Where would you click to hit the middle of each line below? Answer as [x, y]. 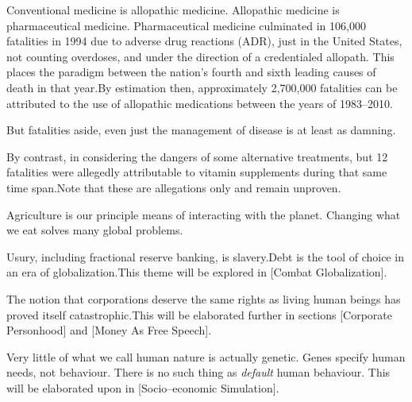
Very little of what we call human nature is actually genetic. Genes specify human [206, 356]
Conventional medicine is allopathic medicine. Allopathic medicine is [173, 10]
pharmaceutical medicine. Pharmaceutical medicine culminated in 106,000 [186, 25]
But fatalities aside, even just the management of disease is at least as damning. [201, 130]
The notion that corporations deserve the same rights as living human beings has [204, 298]
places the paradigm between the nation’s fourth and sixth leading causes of [191, 72]
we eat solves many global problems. [95, 230]
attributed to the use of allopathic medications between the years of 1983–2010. [200, 103]
